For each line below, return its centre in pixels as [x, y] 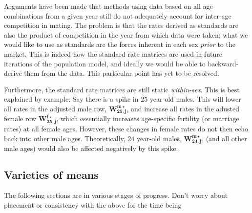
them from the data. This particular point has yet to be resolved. [122, 73]
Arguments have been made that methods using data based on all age [108, 6]
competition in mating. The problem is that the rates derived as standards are [121, 25]
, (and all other [224, 138]
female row [20, 118]
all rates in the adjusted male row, [55, 108]
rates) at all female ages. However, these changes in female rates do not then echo [126, 129]
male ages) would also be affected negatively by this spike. [91, 148]
